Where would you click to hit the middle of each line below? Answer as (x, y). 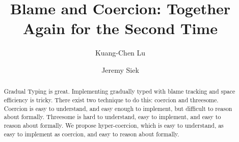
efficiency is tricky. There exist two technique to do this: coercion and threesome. (111, 100)
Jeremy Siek (120, 69)
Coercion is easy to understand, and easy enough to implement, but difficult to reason (118, 108)
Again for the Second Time (120, 28)
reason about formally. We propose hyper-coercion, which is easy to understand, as (114, 125)
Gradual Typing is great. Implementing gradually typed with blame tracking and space (119, 91)
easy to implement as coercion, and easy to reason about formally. (91, 134)
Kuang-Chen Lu (120, 53)
